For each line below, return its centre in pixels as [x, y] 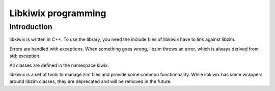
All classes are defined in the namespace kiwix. [59, 65]
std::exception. [25, 56]
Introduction [31, 27]
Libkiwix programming [58, 13]
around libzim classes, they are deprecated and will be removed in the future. [90, 81]
